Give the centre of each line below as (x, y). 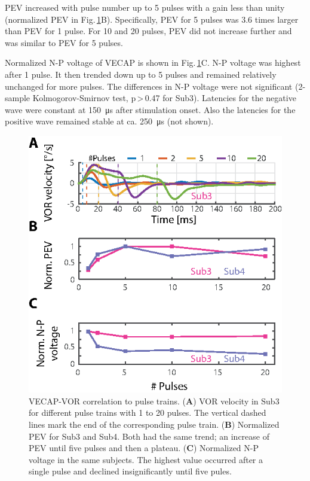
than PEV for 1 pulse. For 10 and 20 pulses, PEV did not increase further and (148, 31)
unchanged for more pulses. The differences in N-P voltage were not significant (149, 86)
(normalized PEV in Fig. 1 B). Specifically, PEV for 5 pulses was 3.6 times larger (152, 19)
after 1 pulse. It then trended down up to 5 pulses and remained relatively (141, 74)
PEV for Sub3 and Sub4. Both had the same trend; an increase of (149, 436)
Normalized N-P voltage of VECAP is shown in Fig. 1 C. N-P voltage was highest (153, 63)
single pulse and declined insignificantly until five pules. (130, 471)
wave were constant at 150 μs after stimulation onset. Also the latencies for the (150, 109)
